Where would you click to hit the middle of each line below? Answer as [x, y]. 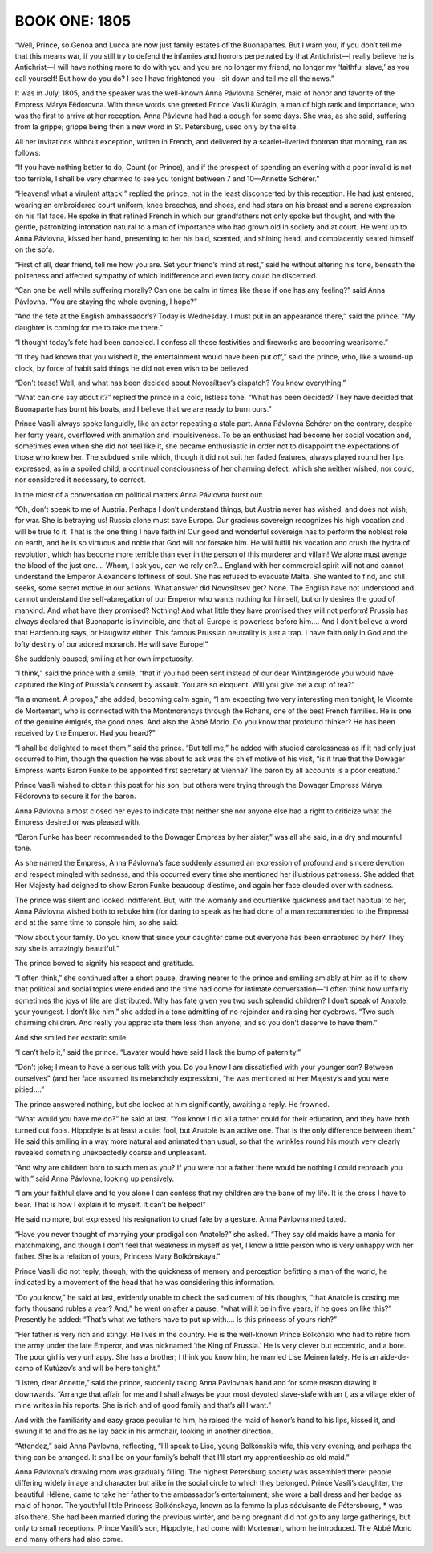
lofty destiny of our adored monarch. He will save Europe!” [111, 644]
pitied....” [30, 1089]
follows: [28, 153]
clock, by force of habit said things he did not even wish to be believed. [133, 368]
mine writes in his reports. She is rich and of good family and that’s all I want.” [143, 1405]
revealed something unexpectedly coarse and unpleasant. [111, 1153]
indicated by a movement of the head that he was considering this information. [145, 1283]
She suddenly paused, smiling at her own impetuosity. [104, 659]
